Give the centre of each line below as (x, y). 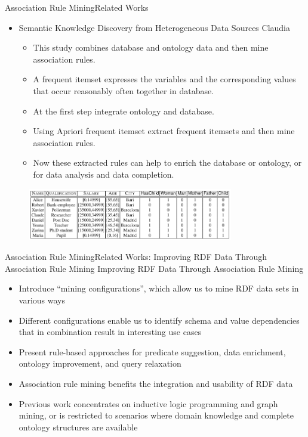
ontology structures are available (78, 427)
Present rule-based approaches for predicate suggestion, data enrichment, (152, 351)
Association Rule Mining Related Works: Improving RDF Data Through (136, 257)
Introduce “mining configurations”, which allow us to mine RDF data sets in (159, 288)
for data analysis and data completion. (104, 174)
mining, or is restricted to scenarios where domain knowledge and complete (156, 415)
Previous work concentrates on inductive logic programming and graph (148, 403)
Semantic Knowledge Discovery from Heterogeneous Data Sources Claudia (154, 27)
